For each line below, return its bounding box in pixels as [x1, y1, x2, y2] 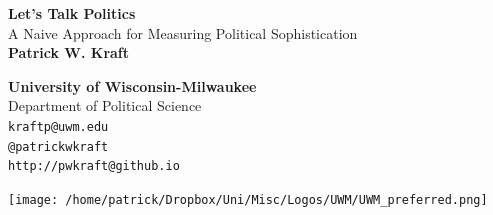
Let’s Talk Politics [8, 3, 136, 23]
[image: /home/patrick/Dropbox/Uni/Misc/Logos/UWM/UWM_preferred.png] [8, 192, 488, 207]
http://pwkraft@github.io [8, 159, 180, 174]
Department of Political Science [8, 95, 202, 116]
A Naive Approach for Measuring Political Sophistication [8, 22, 358, 43]
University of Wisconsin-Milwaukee [8, 75, 257, 96]
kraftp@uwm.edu [8, 119, 109, 134]
